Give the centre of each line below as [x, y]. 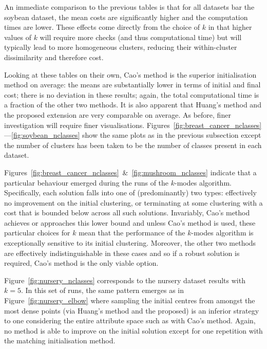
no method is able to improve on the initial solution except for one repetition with [133, 330]
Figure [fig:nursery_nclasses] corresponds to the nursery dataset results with [125, 280]
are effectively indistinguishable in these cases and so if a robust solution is [122, 253]
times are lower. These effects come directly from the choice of [102, 27]
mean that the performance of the [132, 233]
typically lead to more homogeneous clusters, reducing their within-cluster [121, 47]
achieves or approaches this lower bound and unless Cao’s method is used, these [130, 222]
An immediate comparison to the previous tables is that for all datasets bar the [129, 7]
